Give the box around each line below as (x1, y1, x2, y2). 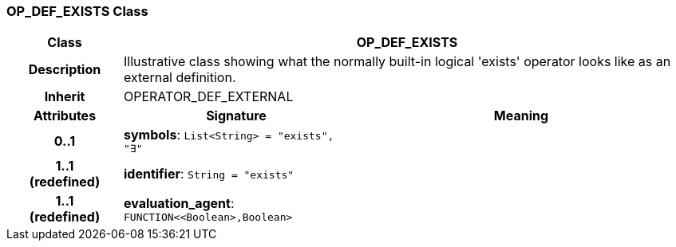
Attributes (33, 108, 97, 124)
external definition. (123, 69, 236, 86)
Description (28, 61, 101, 78)
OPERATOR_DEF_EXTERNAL (123, 88, 294, 105)
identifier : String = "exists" (123, 166, 295, 182)
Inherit (44, 88, 85, 105)
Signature (206, 108, 267, 124)
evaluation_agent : (123, 194, 235, 211)
